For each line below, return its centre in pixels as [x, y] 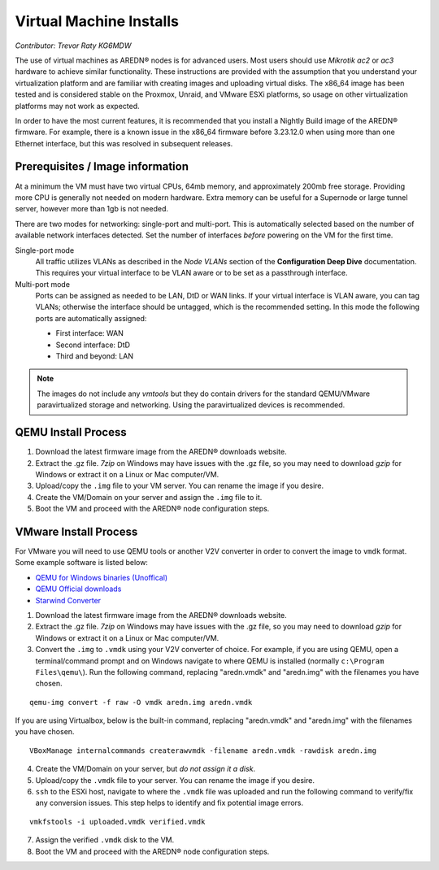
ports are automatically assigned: [91, 318]
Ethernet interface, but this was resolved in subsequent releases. [124, 143]
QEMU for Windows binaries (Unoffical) [102, 577]
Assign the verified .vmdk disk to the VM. [105, 840]
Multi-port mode [43, 284]
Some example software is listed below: [81, 563]
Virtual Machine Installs [97, 21]
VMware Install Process [76, 531]
